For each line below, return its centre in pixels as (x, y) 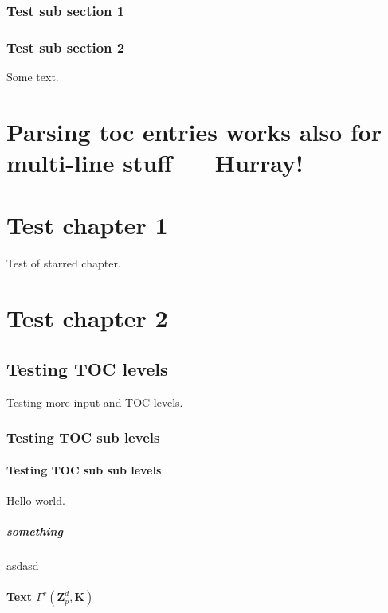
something (35, 531)
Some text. (33, 77)
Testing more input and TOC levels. (95, 402)
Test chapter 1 (87, 225)
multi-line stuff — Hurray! (155, 163)
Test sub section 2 (66, 47)
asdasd (23, 565)
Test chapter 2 (87, 318)
